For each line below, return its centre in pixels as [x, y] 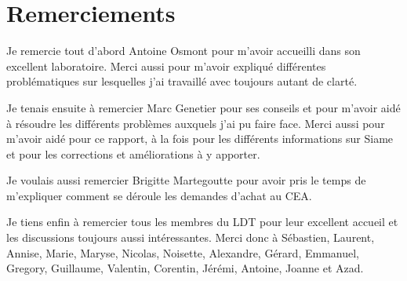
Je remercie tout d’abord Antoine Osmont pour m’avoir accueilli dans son [184, 51]
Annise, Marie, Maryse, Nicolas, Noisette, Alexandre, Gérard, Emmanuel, [183, 252]
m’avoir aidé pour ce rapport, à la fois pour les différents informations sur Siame [200, 139]
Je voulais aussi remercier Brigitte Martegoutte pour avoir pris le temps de [186, 180]
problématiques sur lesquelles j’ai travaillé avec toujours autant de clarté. [182, 81]
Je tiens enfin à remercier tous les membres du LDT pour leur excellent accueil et [202, 222]
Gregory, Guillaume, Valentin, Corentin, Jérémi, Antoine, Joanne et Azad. [185, 268]
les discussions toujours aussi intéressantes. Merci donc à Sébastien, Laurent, [191, 237]
